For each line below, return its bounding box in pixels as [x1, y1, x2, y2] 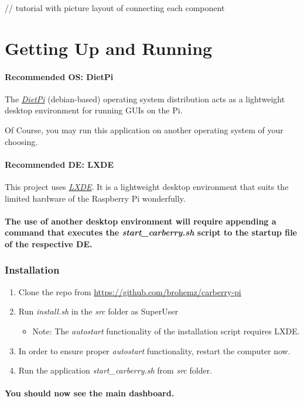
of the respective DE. [5, 237, 93, 250]
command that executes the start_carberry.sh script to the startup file [5, 226, 297, 238]
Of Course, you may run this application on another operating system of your [5, 123, 283, 136]
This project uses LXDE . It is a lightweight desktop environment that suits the [5, 180, 289, 192]
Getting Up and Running [5, 36, 213, 60]
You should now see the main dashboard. [5, 387, 175, 399]
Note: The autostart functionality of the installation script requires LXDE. [32, 324, 300, 337]
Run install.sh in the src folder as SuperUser [18, 305, 178, 317]
